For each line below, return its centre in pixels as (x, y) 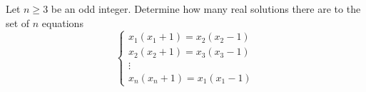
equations (62, 22)
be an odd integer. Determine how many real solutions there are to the (206, 9)
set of (18, 22)
